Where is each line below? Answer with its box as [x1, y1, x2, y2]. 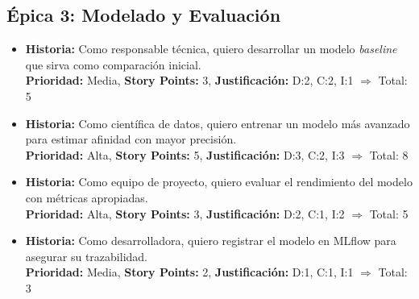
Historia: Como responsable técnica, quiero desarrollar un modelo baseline [25, 40, 397, 57]
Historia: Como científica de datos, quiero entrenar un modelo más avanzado [25, 114, 410, 131]
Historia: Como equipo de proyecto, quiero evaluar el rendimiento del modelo [25, 173, 413, 190]
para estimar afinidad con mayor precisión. [25, 131, 237, 147]
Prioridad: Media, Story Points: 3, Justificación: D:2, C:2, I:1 [25, 72, 354, 89]
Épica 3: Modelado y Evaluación [6, 2, 281, 27]
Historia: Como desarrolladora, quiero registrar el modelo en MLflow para [25, 232, 396, 249]
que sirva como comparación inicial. [25, 56, 201, 73]
